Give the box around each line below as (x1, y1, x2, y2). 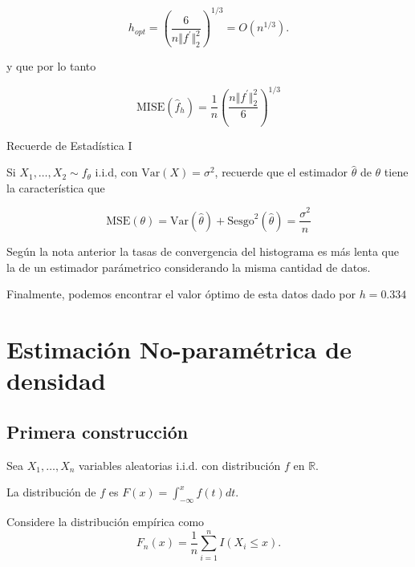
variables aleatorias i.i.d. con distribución (79, 456, 281, 473)
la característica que (6, 179, 105, 196)
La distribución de (6, 484, 96, 500)
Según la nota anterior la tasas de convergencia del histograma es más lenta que (6, 242, 399, 259)
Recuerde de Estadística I (6, 136, 132, 153)
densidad (6, 364, 106, 397)
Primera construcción (6, 419, 189, 443)
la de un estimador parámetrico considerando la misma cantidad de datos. (6, 258, 371, 275)
